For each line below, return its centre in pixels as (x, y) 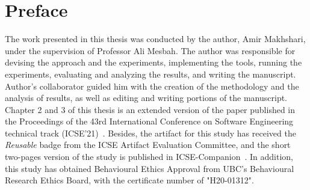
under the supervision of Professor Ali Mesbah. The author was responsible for (150, 50)
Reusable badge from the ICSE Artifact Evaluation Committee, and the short (148, 145)
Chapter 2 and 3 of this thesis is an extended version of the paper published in (150, 109)
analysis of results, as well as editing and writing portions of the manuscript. (146, 98)
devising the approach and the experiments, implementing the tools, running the (153, 62)
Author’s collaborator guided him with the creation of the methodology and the (152, 86)
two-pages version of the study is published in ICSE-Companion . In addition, (149, 157)
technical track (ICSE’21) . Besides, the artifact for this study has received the (150, 133)
